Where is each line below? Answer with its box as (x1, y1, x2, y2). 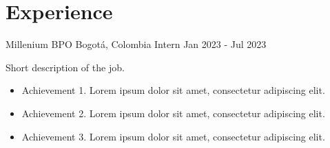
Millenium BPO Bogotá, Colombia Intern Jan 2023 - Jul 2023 (6, 37, 267, 51)
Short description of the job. (6, 60, 125, 74)
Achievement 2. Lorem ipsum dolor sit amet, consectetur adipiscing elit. (21, 106, 325, 120)
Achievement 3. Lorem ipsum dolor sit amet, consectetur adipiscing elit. (21, 129, 325, 143)
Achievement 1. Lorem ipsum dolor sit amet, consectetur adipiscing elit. (21, 83, 325, 97)
